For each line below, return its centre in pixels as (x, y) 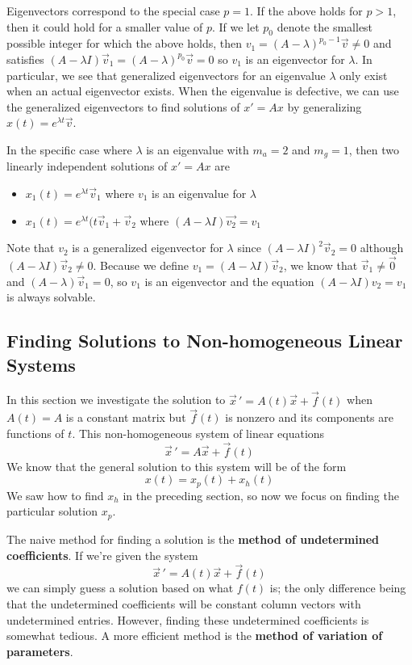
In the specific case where (69, 149)
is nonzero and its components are (309, 417)
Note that (31, 248)
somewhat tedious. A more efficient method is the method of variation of (195, 636)
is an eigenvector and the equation (229, 281)
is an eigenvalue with (198, 149)
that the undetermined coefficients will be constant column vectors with (184, 603)
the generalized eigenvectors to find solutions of (123, 106)
